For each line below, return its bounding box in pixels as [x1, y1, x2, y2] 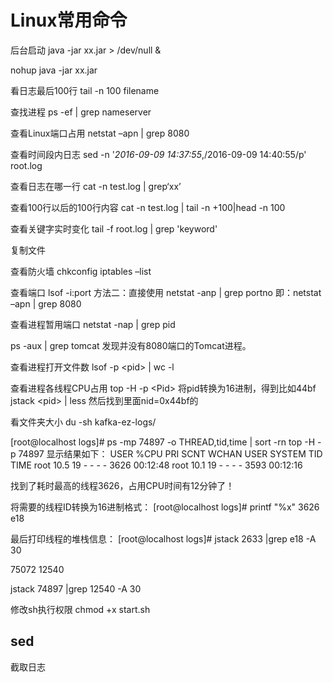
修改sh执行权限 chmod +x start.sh [10, 603, 151, 615]
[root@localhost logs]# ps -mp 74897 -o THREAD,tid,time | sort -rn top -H [10, 436, 316, 448]
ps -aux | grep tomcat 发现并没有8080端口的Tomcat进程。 [10, 339, 252, 351]
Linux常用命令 [10, 9, 128, 32]
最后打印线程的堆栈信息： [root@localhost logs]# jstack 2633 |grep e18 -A [10, 532, 317, 545]
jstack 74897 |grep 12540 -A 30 [10, 582, 142, 595]
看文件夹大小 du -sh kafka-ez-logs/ [10, 416, 157, 428]
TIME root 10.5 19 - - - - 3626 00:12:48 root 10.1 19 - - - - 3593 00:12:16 [10, 459, 303, 471]
